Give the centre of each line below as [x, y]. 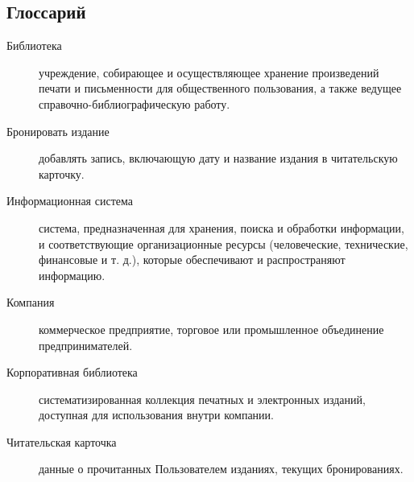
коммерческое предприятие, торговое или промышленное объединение [211, 329]
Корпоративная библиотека [72, 372]
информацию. [72, 275]
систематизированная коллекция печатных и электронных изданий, [202, 399]
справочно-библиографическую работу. [135, 103]
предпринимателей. [86, 345]
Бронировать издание [58, 131]
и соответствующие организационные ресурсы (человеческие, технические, [224, 243]
